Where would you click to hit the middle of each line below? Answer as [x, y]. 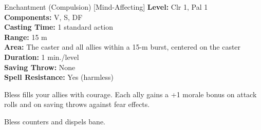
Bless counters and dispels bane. [55, 121]
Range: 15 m [26, 37]
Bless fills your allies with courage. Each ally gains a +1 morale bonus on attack [130, 94]
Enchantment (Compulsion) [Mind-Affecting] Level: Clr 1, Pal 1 [106, 7]
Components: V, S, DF [43, 17]
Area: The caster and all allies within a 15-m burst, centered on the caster [123, 47]
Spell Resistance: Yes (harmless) [59, 77]
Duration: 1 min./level [42, 57]
